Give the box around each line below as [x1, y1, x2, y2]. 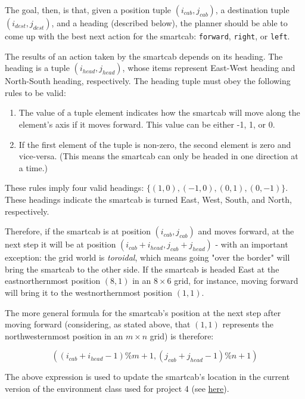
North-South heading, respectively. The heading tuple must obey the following [5, 75, 291, 87]
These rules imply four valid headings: [5, 181, 144, 194]
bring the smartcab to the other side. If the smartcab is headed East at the [5, 262, 279, 275]
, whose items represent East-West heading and [122, 61, 295, 74]
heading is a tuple [5, 61, 70, 74]
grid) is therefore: [150, 329, 214, 342]
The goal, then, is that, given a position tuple [5, 4, 172, 16]
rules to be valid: [5, 86, 66, 98]
